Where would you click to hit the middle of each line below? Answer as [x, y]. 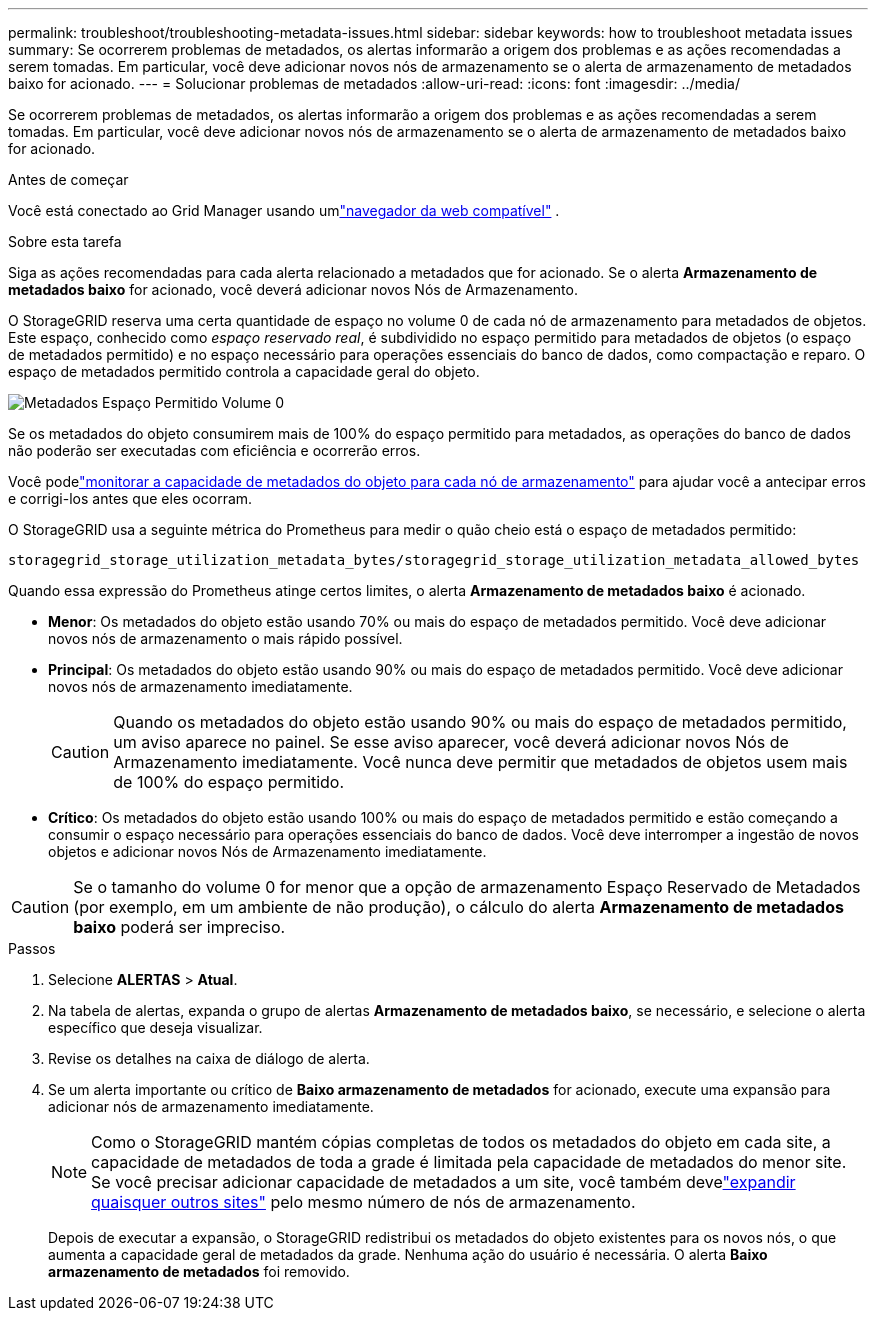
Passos [32, 948]
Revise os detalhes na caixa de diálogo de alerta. [209, 1058]
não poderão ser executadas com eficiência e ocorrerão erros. [214, 450]
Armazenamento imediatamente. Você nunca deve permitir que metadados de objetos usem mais [480, 762]
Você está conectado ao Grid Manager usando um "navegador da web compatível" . [284, 210]
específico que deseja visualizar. [155, 1027]
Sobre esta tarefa [65, 241]
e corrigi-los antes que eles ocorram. [130, 498]
